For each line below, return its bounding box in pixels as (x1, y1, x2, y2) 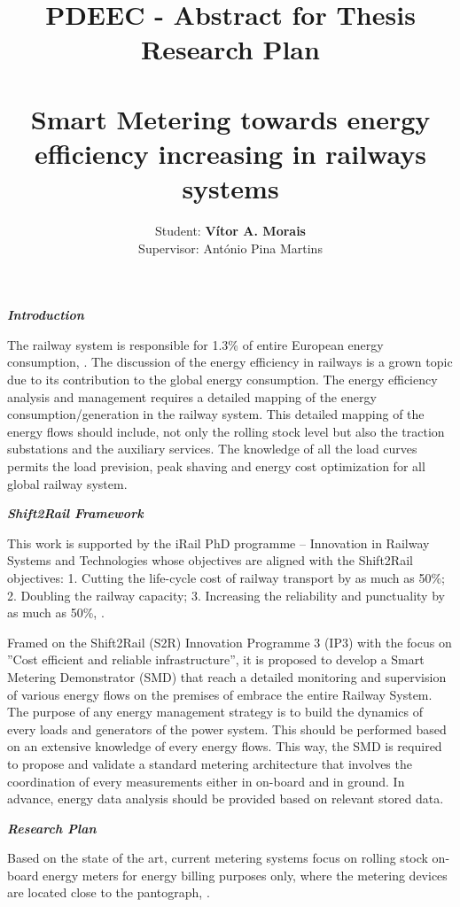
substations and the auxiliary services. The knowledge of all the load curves (7, 439, 417, 458)
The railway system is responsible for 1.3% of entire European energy (7, 335, 384, 353)
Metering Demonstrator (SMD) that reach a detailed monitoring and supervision (7, 667, 447, 686)
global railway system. (7, 474, 128, 492)
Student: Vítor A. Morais (155, 221, 306, 240)
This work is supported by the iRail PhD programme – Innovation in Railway (7, 533, 430, 552)
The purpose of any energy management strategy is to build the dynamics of (7, 702, 424, 721)
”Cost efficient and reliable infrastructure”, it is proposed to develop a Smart (7, 650, 425, 669)
